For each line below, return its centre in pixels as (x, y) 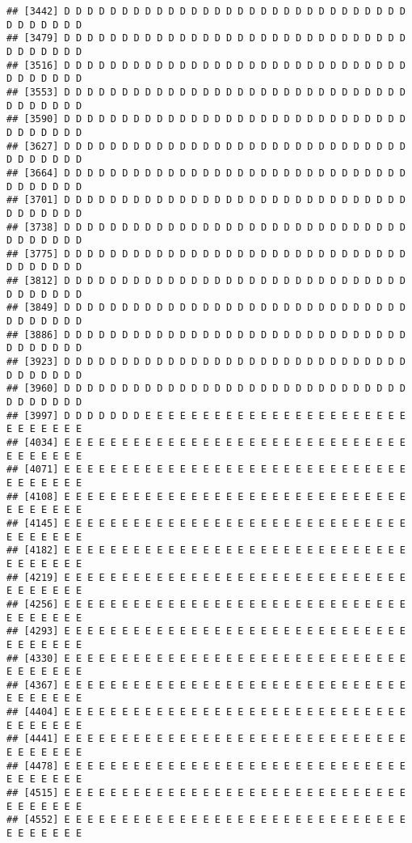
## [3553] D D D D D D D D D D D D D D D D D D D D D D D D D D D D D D (206, 92)
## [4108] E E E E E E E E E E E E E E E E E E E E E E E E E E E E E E (206, 496)
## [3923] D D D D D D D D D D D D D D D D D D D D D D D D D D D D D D (206, 362)
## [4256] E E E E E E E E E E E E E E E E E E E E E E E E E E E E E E (206, 604)
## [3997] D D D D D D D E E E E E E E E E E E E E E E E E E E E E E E (206, 415)
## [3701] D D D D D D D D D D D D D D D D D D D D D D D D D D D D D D (206, 200)
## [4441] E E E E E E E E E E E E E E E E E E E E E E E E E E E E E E (206, 739)
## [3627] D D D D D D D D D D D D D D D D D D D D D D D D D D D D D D (206, 146)
